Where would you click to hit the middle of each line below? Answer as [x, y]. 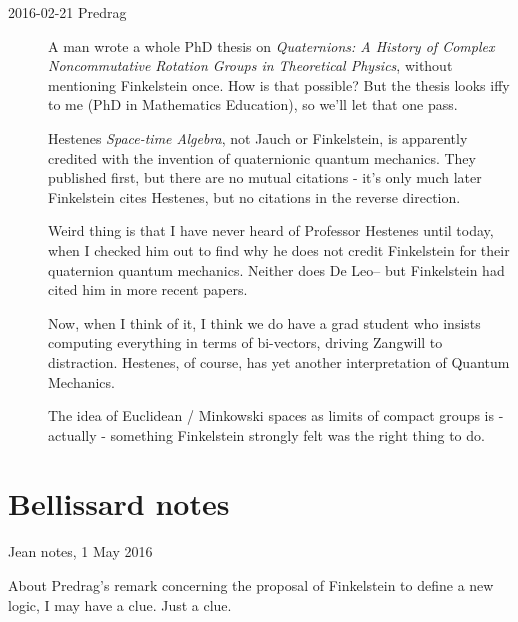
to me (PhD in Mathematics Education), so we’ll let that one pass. [253, 104]
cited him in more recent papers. [148, 289]
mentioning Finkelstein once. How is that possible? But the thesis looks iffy [279, 84]
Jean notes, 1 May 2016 [80, 551]
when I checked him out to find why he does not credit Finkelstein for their [279, 249]
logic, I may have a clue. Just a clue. [120, 604]
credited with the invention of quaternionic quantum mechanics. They [262, 157]
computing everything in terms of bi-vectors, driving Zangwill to [245, 342]
